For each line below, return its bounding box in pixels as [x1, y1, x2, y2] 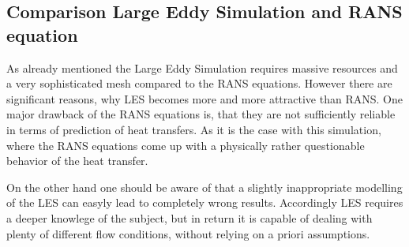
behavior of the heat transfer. [6, 152, 148, 169]
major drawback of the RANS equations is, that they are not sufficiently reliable [6, 106, 396, 122]
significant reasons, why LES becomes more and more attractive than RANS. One [6, 90, 403, 107]
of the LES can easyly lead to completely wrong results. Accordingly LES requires [6, 194, 403, 211]
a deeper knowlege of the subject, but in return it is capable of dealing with [6, 209, 373, 226]
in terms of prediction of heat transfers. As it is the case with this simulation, [6, 121, 381, 137]
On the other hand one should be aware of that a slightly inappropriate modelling [6, 178, 403, 195]
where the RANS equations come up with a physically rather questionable [6, 137, 365, 153]
